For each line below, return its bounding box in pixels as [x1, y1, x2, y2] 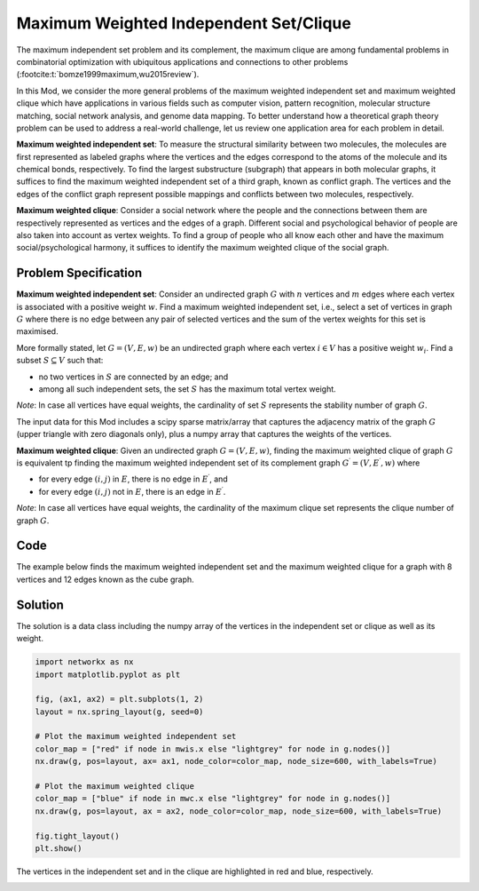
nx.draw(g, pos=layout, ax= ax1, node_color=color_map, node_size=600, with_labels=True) [35, 756, 438, 767]
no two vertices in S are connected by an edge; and [38, 371, 229, 382]
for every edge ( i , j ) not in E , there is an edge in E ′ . [38, 485, 226, 497]
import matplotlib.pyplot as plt [35, 669, 181, 680]
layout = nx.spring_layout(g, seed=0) [35, 706, 204, 717]
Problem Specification [16, 266, 142, 281]
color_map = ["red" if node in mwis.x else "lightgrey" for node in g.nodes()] [35, 744, 391, 754]
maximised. [16, 326, 59, 337]
